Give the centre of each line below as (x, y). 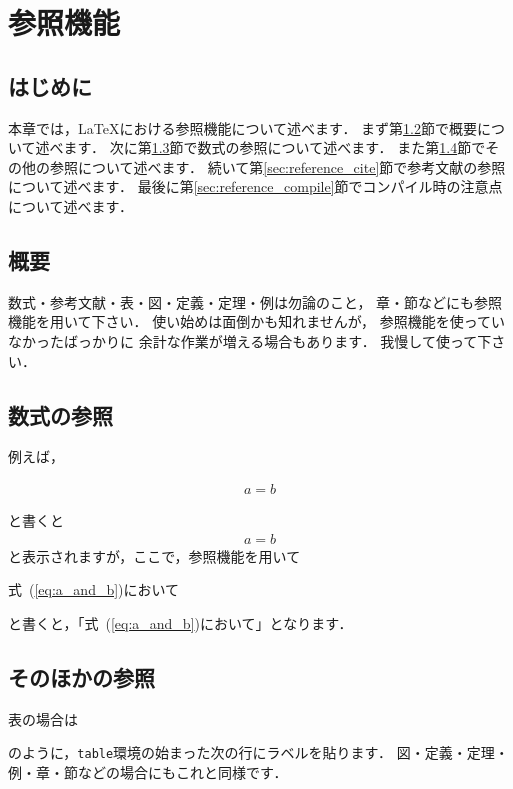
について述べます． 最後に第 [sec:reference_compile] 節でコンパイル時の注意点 (255, 186)
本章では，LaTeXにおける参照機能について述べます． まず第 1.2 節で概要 (242, 127)
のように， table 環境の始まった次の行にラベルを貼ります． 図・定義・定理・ (258, 752)
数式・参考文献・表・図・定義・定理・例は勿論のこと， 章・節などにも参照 (255, 301)
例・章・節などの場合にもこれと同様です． (148, 771)
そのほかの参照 (81, 676)
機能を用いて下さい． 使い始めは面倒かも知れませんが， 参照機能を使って (249, 321)
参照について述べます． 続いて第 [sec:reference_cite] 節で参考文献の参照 (277, 166)
